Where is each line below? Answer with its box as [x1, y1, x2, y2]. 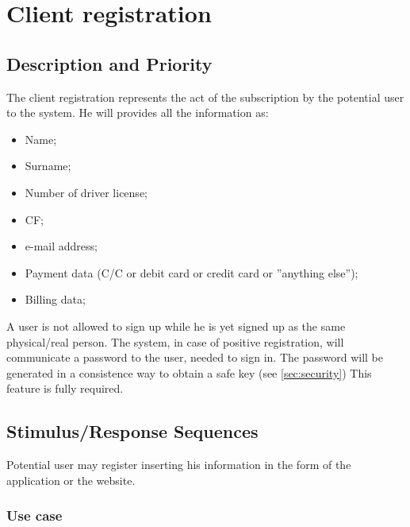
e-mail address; [25, 238, 98, 254]
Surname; [25, 157, 71, 174]
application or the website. [6, 471, 136, 488]
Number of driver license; [25, 184, 148, 200]
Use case [6, 506, 63, 525]
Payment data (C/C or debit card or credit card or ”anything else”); [25, 264, 358, 281]
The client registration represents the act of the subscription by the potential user [6, 88, 404, 105]
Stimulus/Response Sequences [6, 419, 259, 444]
